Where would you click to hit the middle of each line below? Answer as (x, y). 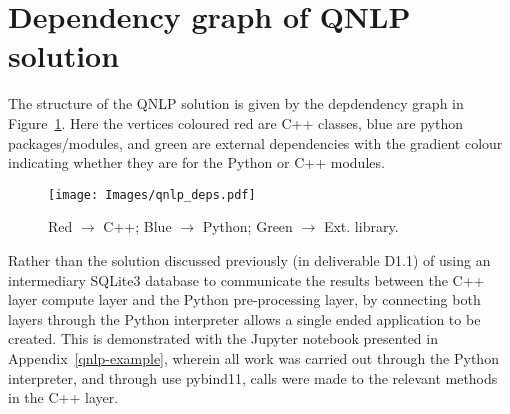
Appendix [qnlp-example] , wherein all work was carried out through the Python (253, 357)
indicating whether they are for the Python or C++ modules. (196, 162)
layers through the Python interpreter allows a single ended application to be (244, 318)
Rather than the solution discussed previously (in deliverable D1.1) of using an (249, 259)
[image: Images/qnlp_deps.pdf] (152, 194)
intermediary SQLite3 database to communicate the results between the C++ (246, 279)
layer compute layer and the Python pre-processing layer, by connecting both (244, 299)
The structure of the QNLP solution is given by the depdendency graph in (236, 103)
